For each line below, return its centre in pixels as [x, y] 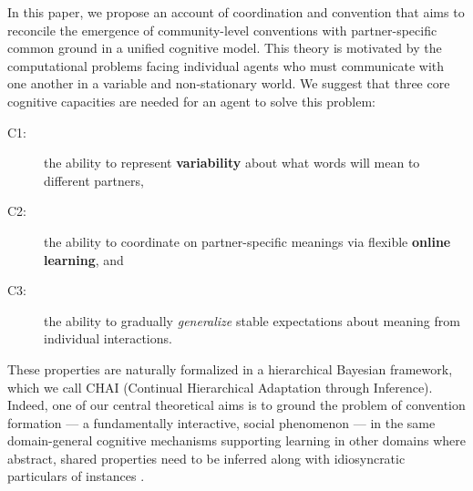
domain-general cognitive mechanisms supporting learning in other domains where [236, 440]
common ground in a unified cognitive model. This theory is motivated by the [225, 48]
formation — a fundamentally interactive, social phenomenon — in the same [221, 422]
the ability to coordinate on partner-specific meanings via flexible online [247, 241]
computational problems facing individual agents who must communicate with [226, 65]
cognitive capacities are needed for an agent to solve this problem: [191, 101]
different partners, [94, 180]
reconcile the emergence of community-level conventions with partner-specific [222, 30]
